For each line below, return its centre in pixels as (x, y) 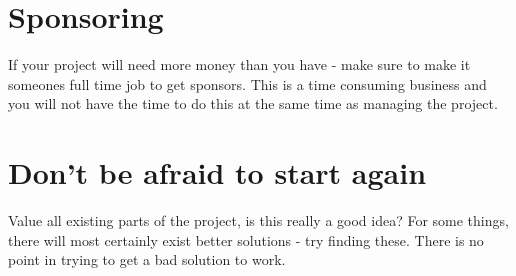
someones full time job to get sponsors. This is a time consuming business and (247, 83)
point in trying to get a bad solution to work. (147, 259)
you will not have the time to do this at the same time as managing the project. (253, 103)
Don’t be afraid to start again (217, 172)
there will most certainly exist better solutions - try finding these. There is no (246, 239)
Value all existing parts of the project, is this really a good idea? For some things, (258, 220)
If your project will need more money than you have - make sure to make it (239, 64)
